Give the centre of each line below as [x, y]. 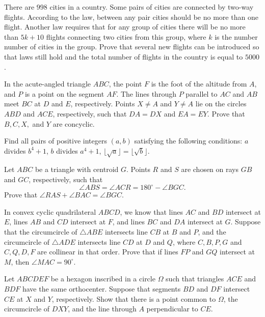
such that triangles [195, 279]
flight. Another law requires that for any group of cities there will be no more [125, 27]
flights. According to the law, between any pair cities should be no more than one [131, 17]
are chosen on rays [210, 169]
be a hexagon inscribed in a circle [103, 279]
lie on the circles [221, 104]
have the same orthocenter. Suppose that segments [101, 288]
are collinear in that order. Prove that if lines [108, 252]
